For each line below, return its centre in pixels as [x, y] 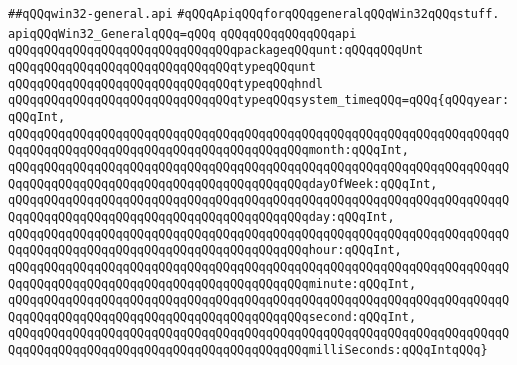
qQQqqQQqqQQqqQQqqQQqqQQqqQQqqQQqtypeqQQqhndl [165, 83]
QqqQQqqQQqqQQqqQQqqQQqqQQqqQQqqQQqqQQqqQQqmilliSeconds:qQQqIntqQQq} [248, 350]
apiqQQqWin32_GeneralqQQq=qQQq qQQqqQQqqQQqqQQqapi [182, 33]
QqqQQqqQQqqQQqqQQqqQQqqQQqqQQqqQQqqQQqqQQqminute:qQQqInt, [212, 283]
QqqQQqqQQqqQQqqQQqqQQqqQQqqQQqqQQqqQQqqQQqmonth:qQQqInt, [208, 150]
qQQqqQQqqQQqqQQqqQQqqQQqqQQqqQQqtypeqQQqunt [162, 66]
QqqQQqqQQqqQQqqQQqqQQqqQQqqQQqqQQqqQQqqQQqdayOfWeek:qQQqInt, [223, 183]
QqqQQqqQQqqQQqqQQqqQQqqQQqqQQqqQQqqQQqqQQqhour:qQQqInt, [205, 250]
